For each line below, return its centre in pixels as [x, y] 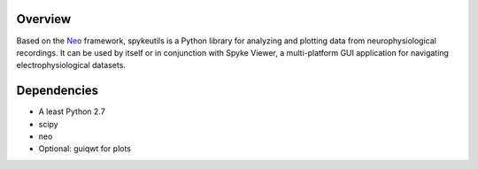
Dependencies [58, 91]
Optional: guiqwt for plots [85, 149]
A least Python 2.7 [72, 111]
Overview [44, 19]
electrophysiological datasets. [71, 65]
